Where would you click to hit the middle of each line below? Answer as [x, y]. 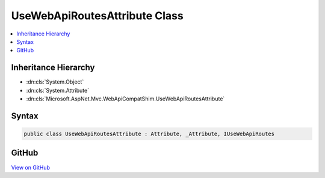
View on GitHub [31, 167]
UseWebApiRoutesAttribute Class [97, 16]
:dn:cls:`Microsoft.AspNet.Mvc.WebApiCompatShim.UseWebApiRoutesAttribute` [125, 99]
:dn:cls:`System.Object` [55, 82]
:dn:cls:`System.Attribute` [58, 90]
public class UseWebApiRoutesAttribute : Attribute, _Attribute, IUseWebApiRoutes [149, 134]
